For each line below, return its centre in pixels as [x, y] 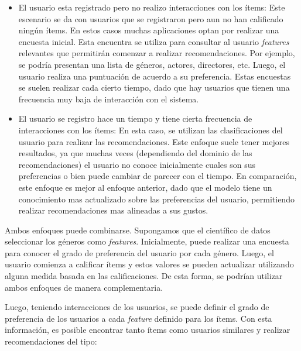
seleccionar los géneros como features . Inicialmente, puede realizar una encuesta [147, 241]
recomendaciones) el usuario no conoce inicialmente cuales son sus [137, 164]
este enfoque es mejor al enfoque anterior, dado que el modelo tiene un [145, 187]
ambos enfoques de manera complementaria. [84, 287]
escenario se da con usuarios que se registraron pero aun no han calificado [151, 18]
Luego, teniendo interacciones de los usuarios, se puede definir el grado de [137, 307]
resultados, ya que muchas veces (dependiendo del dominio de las [135, 153]
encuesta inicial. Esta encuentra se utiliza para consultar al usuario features [154, 41]
